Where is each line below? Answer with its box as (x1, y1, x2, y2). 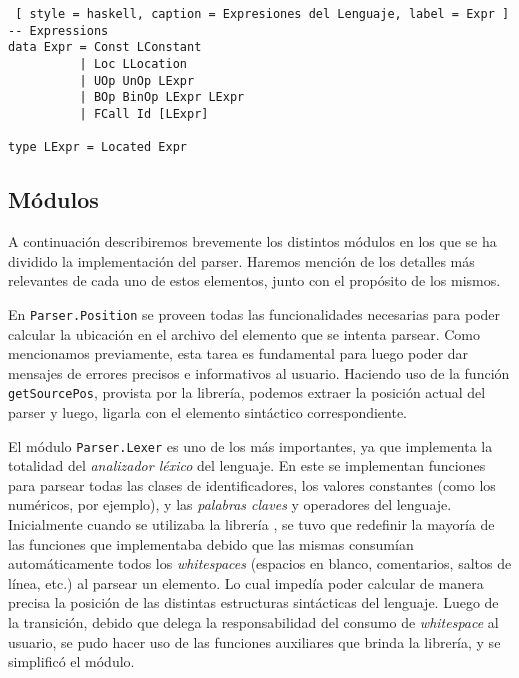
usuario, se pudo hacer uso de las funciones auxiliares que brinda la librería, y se (8, 631, 501, 652)
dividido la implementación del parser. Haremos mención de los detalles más (8, 250, 475, 271)
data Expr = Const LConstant (8, 40, 202, 55)
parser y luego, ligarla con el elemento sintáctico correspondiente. (8, 401, 408, 422)
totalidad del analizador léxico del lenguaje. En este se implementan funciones (8, 455, 486, 476)
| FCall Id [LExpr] (79, 106, 209, 121)
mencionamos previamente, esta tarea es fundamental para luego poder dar (8, 343, 469, 364)
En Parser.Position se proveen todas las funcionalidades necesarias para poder (8, 303, 501, 324)
